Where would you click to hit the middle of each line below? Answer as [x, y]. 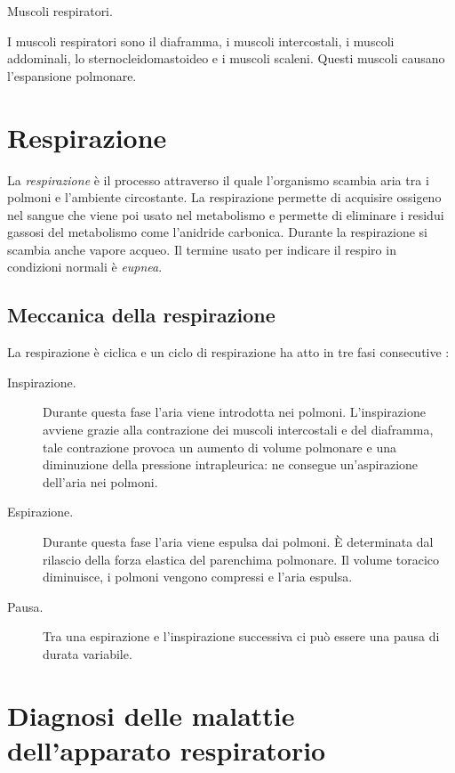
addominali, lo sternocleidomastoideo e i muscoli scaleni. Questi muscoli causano [226, 58]
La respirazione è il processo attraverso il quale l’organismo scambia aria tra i [218, 179]
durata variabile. [88, 653]
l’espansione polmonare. [72, 75]
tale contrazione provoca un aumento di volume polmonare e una [220, 447]
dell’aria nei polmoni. [100, 481]
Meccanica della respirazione [141, 315]
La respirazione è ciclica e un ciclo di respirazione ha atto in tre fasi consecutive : [228, 352]
